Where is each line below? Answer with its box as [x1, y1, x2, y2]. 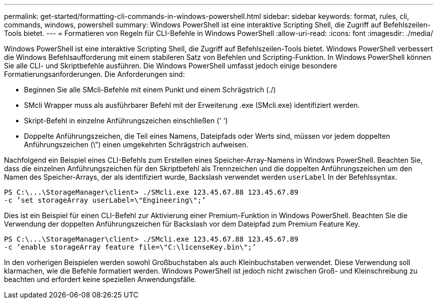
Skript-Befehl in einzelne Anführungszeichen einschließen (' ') [24, 116, 228, 125]
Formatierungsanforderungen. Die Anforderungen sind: [4, 70, 185, 78]
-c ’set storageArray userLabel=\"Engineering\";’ [4, 196, 206, 204]
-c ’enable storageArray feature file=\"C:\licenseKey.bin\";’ [4, 243, 256, 251]
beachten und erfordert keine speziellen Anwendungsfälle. [4, 275, 197, 284]
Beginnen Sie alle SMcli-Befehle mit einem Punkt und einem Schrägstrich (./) [24, 85, 276, 94]
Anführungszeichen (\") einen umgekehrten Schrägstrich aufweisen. [24, 140, 248, 149]
